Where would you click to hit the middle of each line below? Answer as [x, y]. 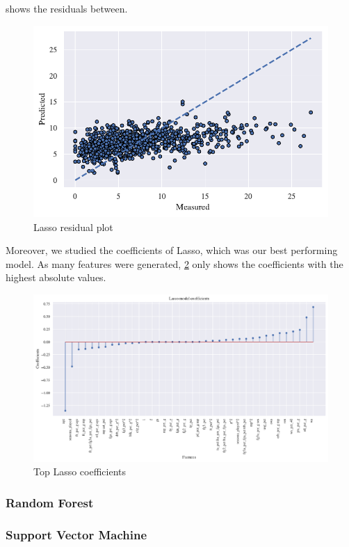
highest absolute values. [56, 277]
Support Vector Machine [76, 534]
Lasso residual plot [73, 227]
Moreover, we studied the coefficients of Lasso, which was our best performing [172, 250]
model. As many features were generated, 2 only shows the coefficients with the [174, 263]
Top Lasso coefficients [80, 471]
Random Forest [50, 502]
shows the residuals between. [67, 8]
